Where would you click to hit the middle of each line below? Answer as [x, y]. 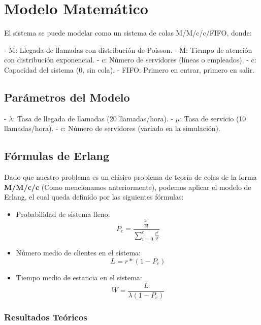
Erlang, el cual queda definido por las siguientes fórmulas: [94, 197]
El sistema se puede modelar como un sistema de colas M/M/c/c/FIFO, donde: [128, 33]
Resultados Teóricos [46, 317]
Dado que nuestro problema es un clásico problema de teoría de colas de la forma [130, 177]
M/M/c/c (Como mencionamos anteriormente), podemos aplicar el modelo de [128, 187]
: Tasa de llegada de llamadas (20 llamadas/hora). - [93, 118]
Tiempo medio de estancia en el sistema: [79, 277]
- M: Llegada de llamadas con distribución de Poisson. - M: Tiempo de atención [128, 50]
